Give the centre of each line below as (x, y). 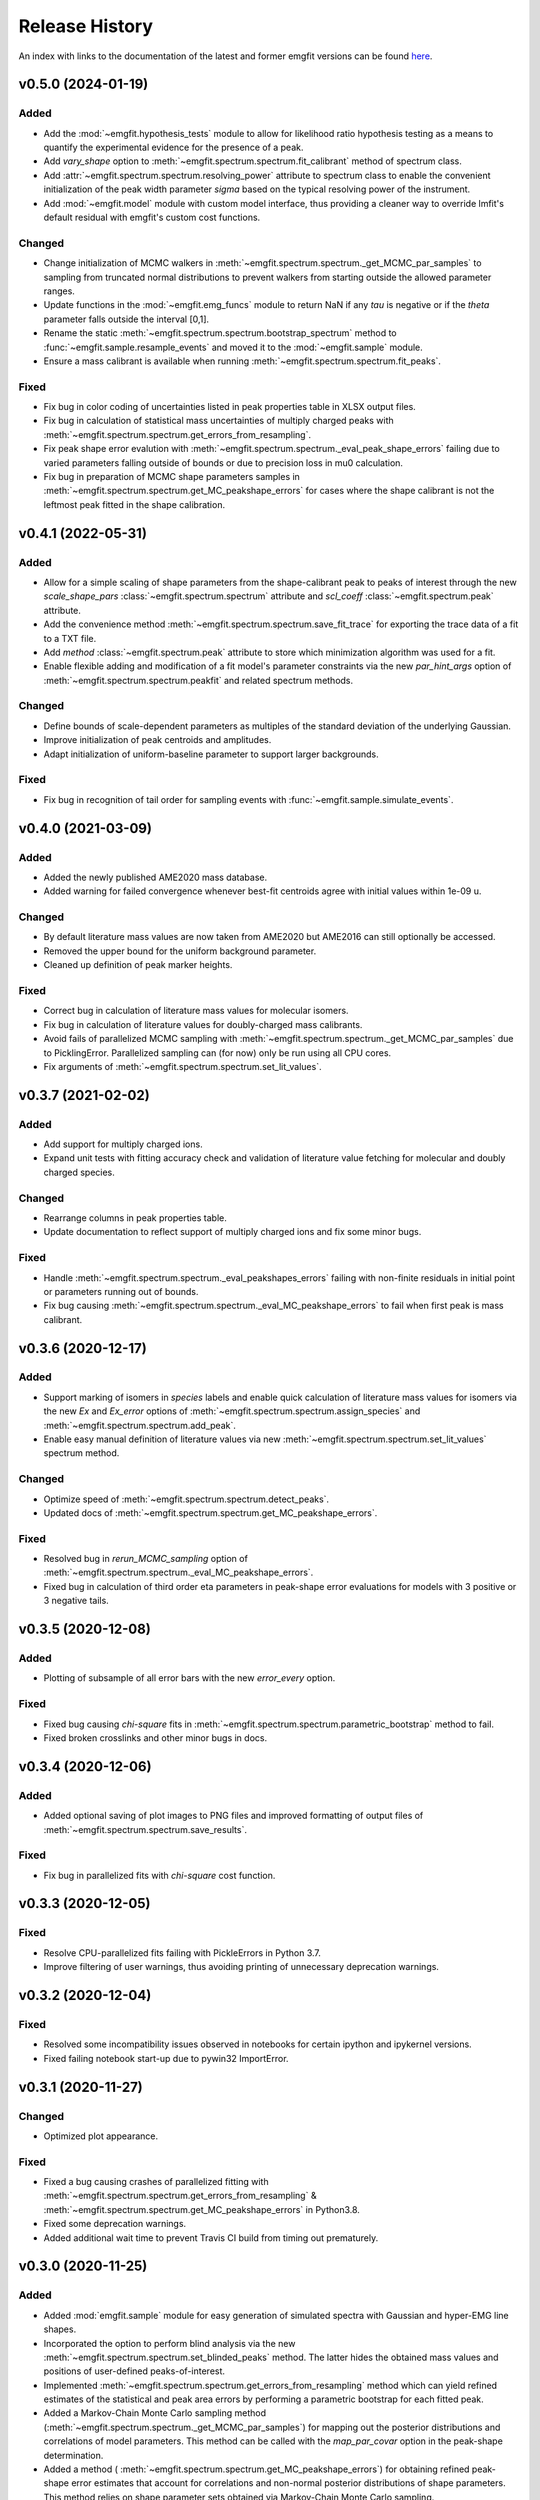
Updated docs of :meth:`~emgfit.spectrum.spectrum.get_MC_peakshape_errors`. (210, 1512)
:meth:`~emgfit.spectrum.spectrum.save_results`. (145, 1829)
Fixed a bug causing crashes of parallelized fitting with (156, 2182)
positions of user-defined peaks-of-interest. (134, 2371)
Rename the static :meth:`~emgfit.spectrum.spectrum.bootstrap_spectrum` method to (220, 333)
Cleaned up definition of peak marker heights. (138, 965)
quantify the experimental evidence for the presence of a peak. (173, 147)
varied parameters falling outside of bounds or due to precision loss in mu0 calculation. (223, 462)
